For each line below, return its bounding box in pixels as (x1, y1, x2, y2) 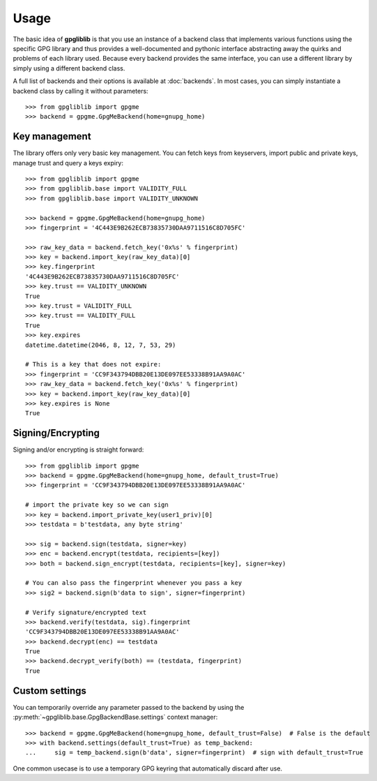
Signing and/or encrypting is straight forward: (13, 445, 144, 454)
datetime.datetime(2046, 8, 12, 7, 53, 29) (25, 341, 176, 349)
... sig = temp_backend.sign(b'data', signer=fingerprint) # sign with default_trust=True (25, 749, 364, 757)
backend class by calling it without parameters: (13, 87, 149, 95)
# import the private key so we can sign (25, 501, 169, 509)
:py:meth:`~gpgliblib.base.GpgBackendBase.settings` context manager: (13, 713, 218, 722)
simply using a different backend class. (13, 64, 125, 73)
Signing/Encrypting (13, 427, 100, 439)
